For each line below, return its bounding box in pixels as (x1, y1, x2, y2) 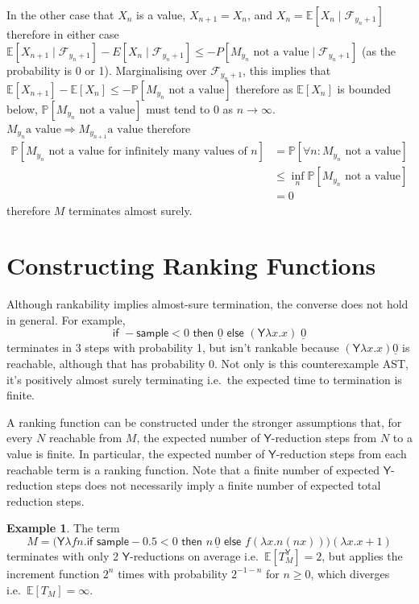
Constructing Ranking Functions (6, 249, 376, 282)
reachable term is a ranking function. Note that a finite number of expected (6, 461, 380, 478)
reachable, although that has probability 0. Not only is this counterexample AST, (6, 355, 409, 371)
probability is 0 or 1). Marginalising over (6, 61, 207, 78)
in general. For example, (6, 311, 126, 328)
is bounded (337, 81, 392, 97)
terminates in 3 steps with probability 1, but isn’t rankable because (6, 339, 339, 356)
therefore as (235, 81, 293, 97)
